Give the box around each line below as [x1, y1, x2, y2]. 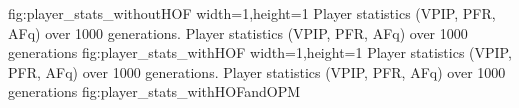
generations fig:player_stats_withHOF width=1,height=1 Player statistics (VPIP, [8, 42, 512, 63]
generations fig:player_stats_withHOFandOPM [8, 81, 301, 102]
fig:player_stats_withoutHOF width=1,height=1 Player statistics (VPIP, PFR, [8, 3, 496, 23]
